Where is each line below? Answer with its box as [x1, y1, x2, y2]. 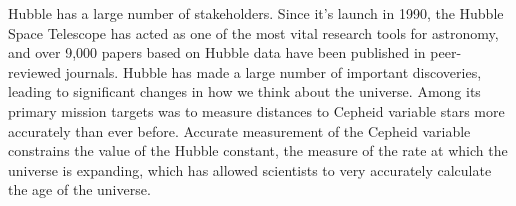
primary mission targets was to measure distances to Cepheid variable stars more [8, 100, 505, 121]
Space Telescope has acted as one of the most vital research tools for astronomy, [8, 22, 499, 43]
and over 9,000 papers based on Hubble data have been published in [8, 42, 426, 63]
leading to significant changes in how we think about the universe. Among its [8, 81, 481, 102]
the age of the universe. [8, 179, 151, 200]
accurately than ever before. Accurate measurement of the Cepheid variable [8, 120, 471, 141]
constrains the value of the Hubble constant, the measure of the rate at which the [8, 140, 508, 161]
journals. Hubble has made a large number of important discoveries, [65, 61, 482, 82]
